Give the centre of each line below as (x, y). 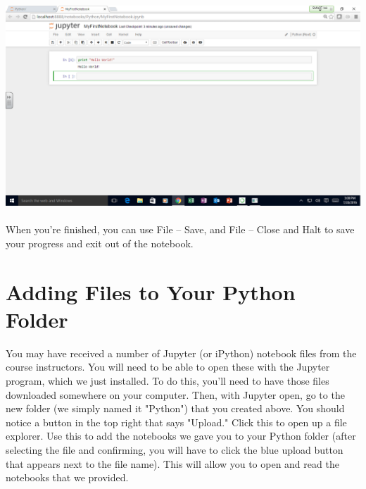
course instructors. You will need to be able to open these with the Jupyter (168, 367)
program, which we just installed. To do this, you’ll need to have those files (168, 380)
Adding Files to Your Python (151, 291)
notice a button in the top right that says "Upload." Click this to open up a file (176, 422)
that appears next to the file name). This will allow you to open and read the (172, 463)
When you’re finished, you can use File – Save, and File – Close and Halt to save (180, 229)
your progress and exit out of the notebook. (100, 243)
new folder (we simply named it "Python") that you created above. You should (175, 408)
